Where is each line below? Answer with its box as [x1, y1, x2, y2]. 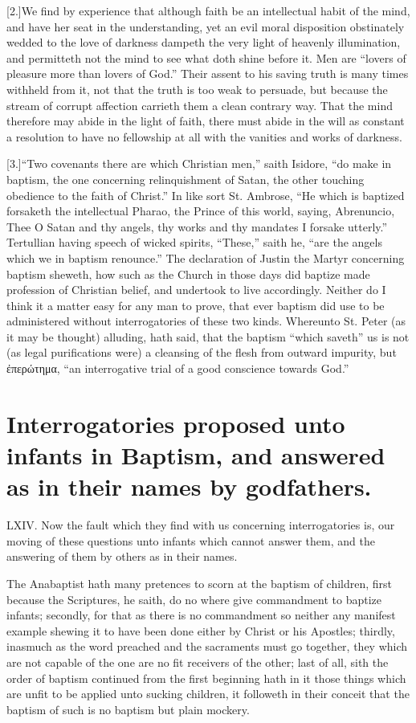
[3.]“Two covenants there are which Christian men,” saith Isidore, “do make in [6, 155, 392, 172]
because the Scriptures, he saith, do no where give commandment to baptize [6, 590, 381, 607]
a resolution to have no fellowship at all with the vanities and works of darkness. [6, 128, 402, 145]
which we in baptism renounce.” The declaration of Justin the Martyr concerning [6, 249, 405, 266]
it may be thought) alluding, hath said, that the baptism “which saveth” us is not [6, 328, 410, 345]
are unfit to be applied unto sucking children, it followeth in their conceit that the [6, 685, 410, 702]
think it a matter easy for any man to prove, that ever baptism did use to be [6, 296, 385, 313]
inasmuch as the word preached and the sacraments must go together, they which [6, 638, 408, 655]
